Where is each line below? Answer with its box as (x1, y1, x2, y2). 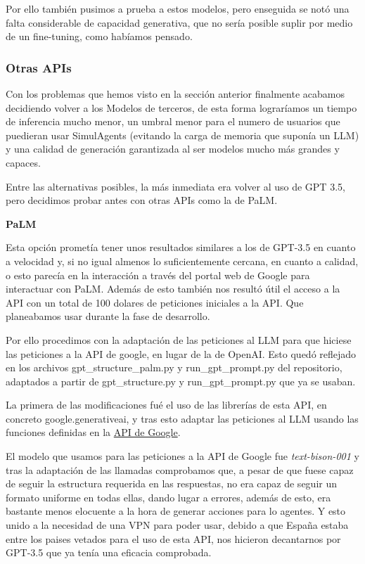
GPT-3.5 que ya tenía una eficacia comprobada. (6, 545, 212, 560)
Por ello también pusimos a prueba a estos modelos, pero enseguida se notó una (6, 1, 350, 15)
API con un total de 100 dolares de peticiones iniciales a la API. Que (6, 295, 304, 309)
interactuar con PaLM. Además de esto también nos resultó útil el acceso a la (6, 281, 340, 296)
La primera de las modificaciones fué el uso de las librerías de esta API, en (6, 397, 327, 412)
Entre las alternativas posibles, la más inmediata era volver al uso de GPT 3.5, (6, 179, 345, 193)
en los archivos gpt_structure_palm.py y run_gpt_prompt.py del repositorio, (6, 360, 342, 375)
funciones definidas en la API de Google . (6, 425, 181, 440)
